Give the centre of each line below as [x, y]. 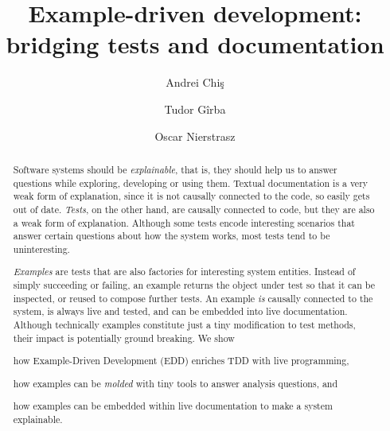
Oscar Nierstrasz [195, 136]
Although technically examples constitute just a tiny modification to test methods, [184, 324]
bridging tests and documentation [195, 44]
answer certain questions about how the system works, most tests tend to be [172, 236]
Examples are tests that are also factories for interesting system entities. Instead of [184, 272]
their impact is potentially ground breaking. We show [124, 338]
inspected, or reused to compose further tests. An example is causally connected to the [193, 298]
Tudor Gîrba [195, 109]
